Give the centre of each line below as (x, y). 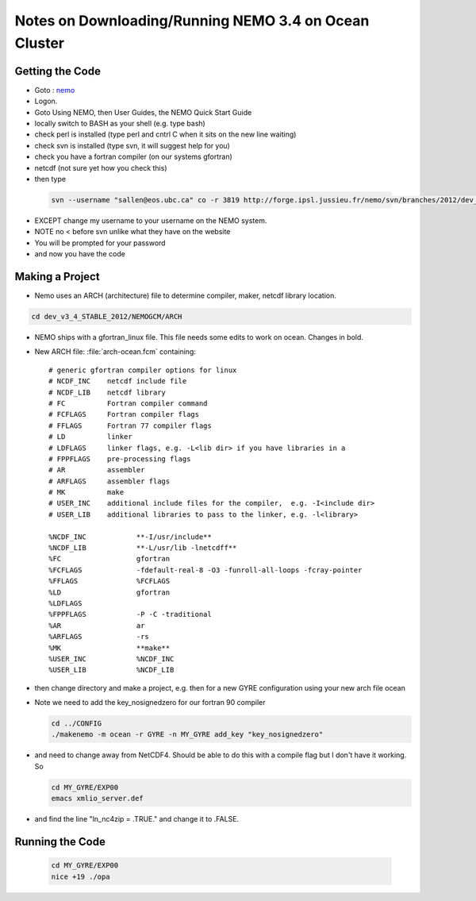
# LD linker (90, 437)
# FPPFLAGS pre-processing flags (120, 459)
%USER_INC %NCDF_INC (111, 658)
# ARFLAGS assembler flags (109, 481)
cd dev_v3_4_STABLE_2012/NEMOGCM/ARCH (107, 317)
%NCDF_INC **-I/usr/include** (130, 537)
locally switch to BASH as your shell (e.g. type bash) (120, 124)
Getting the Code (58, 71)
